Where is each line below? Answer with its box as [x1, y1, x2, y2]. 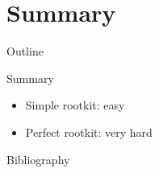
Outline [6, 43, 44, 60]
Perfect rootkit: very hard [25, 123, 153, 140]
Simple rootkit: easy [25, 97, 125, 113]
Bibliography [6, 150, 70, 167]
